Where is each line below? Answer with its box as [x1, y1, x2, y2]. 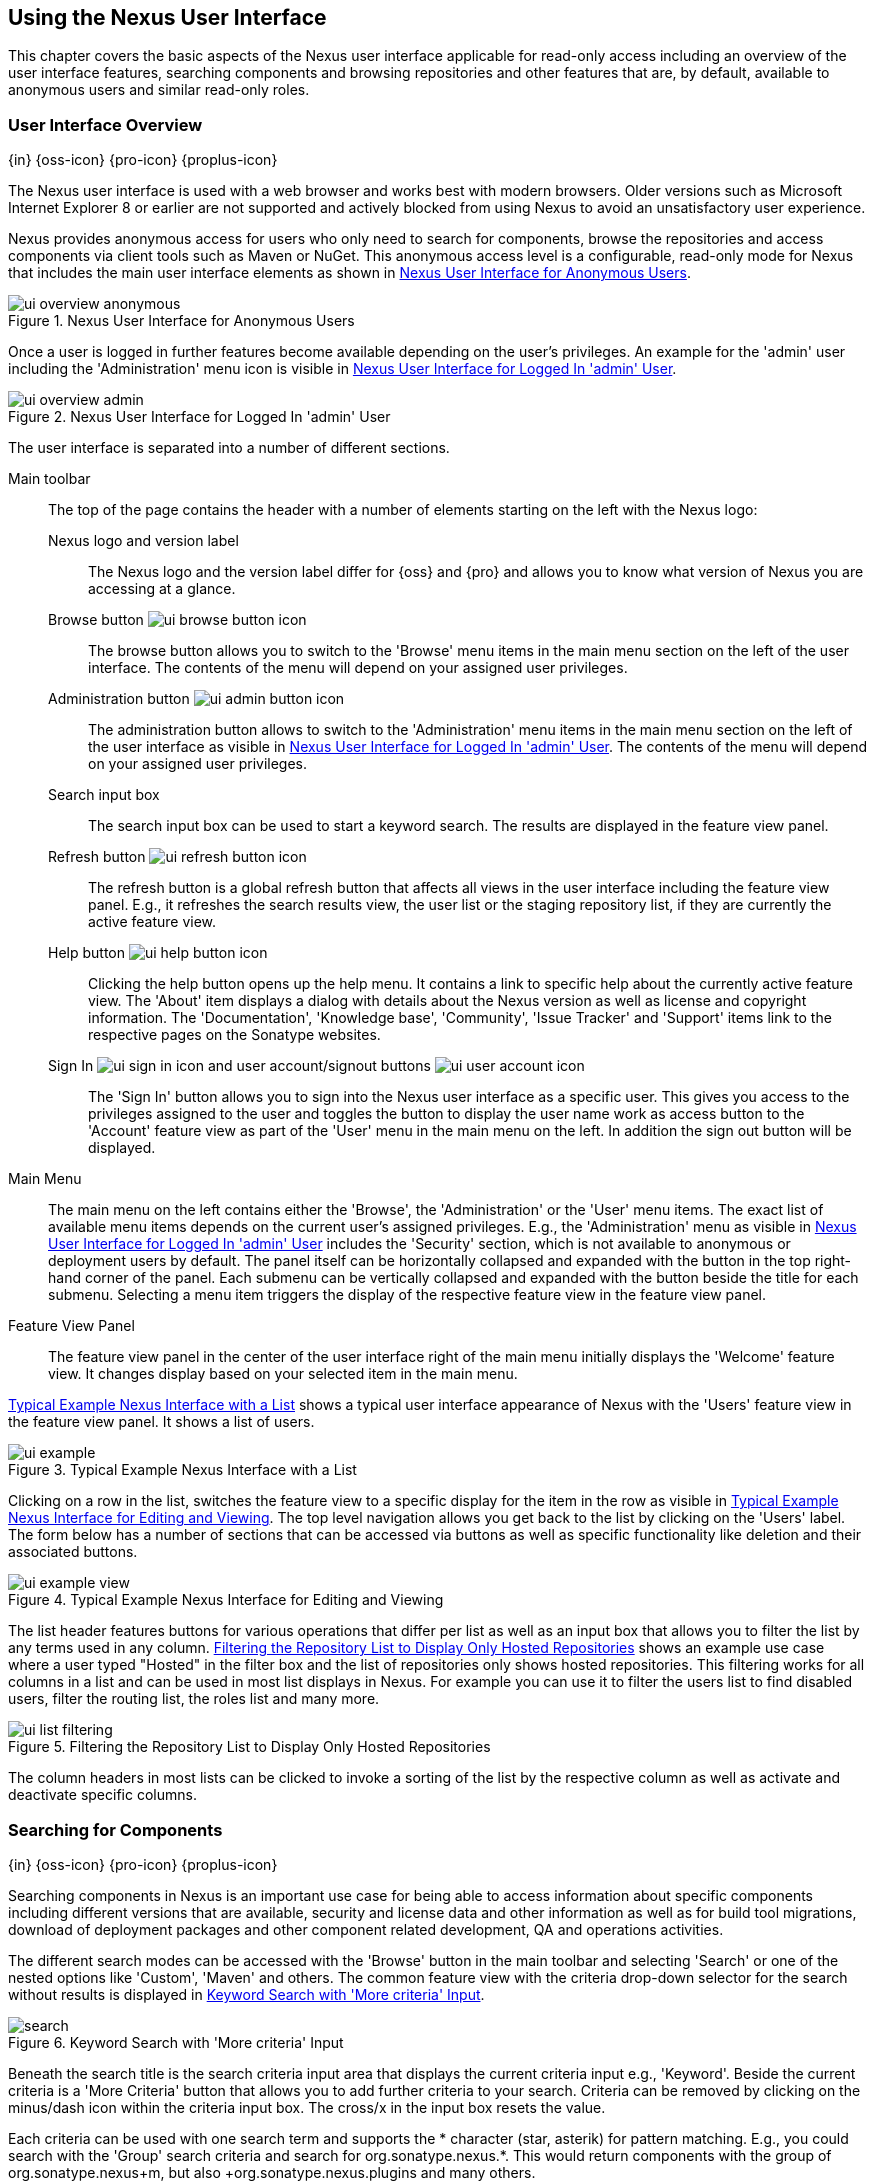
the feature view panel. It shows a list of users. [8, 1413, 315, 1431]
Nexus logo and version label [48, 532, 239, 550]
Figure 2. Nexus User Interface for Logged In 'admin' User [8, 408, 391, 426]
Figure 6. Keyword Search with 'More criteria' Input [8, 2033, 344, 2051]
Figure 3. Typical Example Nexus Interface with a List [8, 1461, 357, 1479]
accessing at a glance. [88, 580, 236, 598]
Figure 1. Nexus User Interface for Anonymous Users [8, 312, 355, 330]
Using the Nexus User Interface [8, 5, 327, 30]
